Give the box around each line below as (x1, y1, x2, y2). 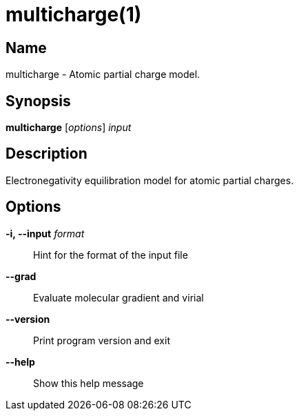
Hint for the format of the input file (33, 248, 188, 261)
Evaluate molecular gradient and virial (33, 291, 204, 304)
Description (6, 145, 87, 163)
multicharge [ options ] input (6, 121, 132, 134)
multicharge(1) (6, 3, 142, 26)
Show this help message (33, 377, 144, 389)
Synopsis (6, 92, 71, 110)
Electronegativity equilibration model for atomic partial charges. (6, 174, 294, 186)
